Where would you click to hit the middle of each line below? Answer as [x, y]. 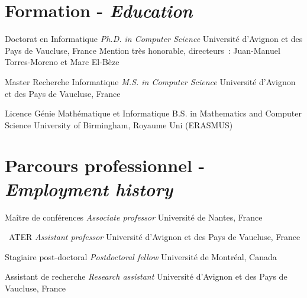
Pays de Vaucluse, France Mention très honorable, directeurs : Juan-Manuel [143, 50]
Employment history [89, 189]
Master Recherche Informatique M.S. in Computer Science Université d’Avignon [150, 81]
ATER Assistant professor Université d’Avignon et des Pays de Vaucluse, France [154, 237]
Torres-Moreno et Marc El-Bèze [62, 62]
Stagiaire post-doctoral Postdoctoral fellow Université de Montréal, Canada [141, 256]
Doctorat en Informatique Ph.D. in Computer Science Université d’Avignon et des [154, 39]
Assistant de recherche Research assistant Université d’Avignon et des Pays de [146, 276]
